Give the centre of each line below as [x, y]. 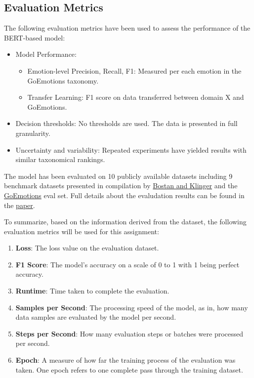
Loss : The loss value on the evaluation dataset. [87, 248]
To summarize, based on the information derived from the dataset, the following [125, 222]
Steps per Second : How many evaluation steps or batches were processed [129, 333]
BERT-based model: [35, 37]
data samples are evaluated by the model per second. [96, 317]
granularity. [33, 133]
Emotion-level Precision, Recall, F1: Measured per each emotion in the [134, 70]
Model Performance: [46, 54]
